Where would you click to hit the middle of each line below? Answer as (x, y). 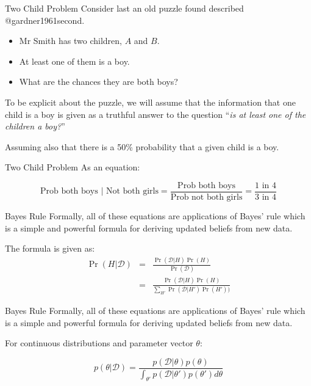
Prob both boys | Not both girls (99, 191)
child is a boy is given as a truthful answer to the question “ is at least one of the (155, 114)
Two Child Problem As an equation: (73, 167)
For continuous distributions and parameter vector (99, 343)
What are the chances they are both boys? (98, 82)
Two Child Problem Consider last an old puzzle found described (124, 8)
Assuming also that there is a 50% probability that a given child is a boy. (142, 146)
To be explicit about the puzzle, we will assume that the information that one (150, 102)
